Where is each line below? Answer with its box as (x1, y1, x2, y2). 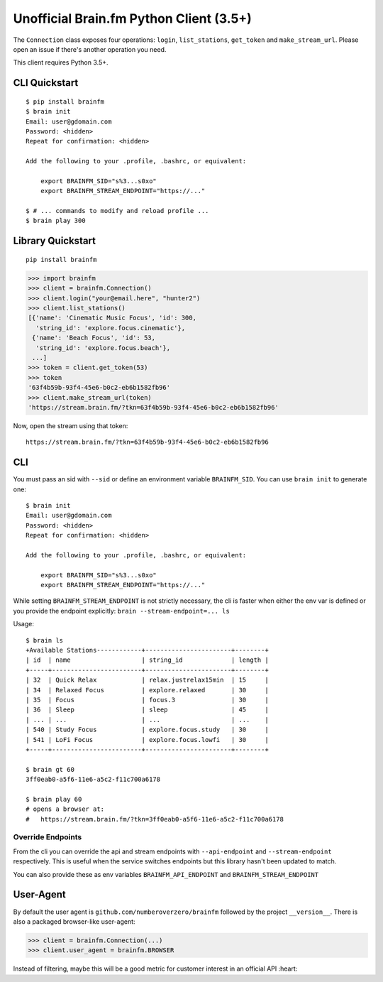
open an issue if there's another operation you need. (13, 45, 167, 53)
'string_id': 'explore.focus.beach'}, (35, 344, 170, 351)
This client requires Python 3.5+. (13, 58, 109, 67)
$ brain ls (26, 636, 64, 644)
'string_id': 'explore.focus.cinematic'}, (35, 324, 186, 332)
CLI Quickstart (13, 77, 79, 89)
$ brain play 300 (26, 217, 86, 225)
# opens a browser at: (26, 805, 105, 813)
